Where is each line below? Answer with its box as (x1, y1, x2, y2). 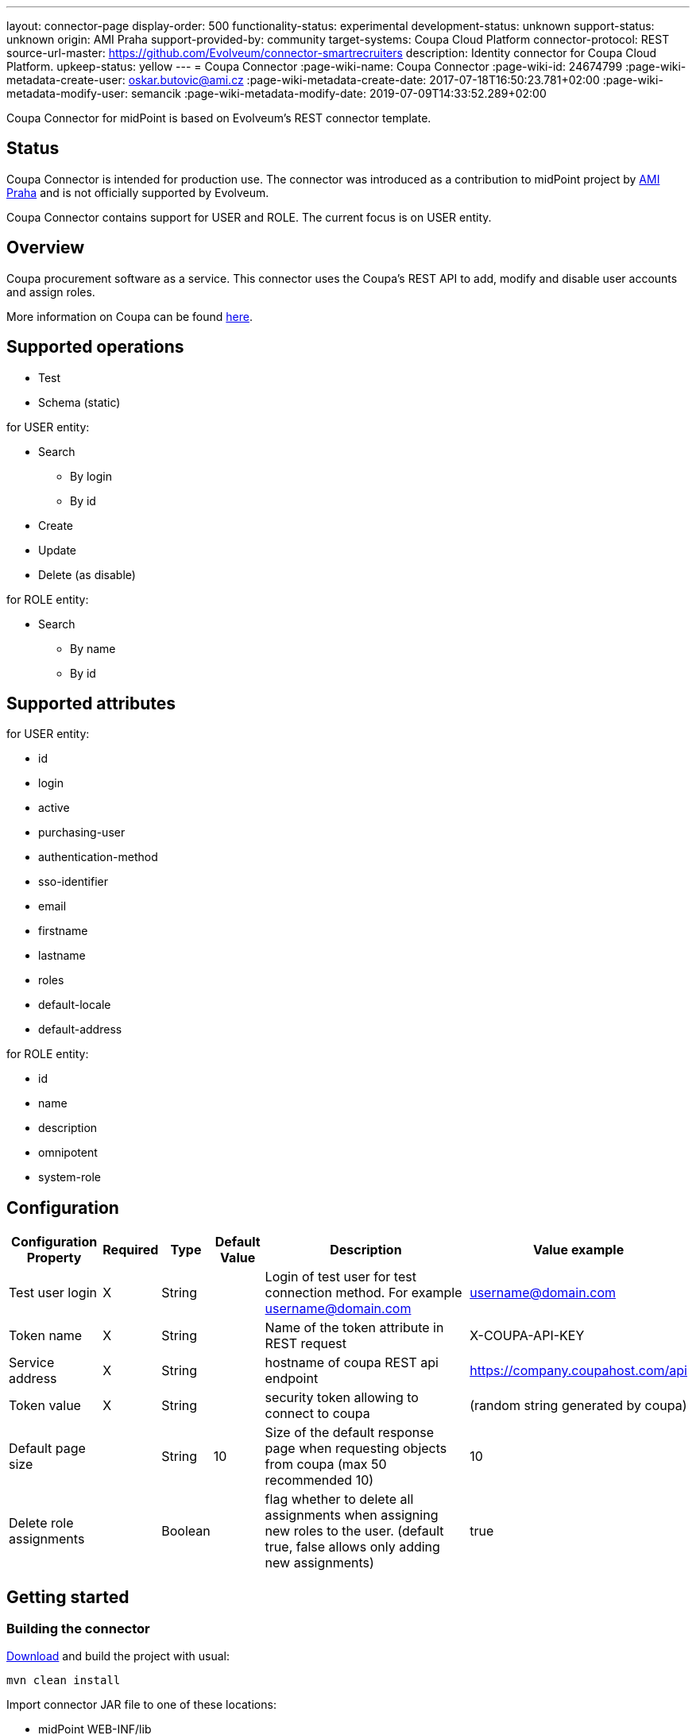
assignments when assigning (265, 1507, 439, 1524)
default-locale (38, 998, 111, 1012)
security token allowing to (265, 1389, 419, 1406)
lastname (38, 949, 86, 963)
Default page (9, 1440, 86, 1457)
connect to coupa (265, 1405, 370, 1422)
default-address (38, 1022, 122, 1037)
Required (102, 1242, 159, 1258)
